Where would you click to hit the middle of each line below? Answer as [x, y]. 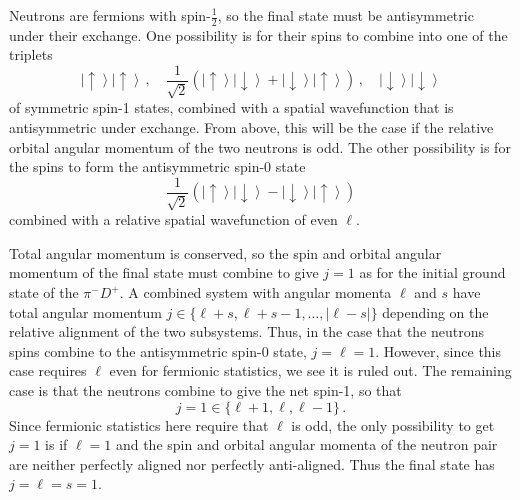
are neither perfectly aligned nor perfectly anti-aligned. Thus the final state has [252, 463]
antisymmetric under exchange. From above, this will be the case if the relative [251, 127]
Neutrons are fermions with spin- [110, 15]
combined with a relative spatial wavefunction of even [173, 219]
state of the [44, 292]
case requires [48, 370]
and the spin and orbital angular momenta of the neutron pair [306, 444]
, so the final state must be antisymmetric [345, 15]
